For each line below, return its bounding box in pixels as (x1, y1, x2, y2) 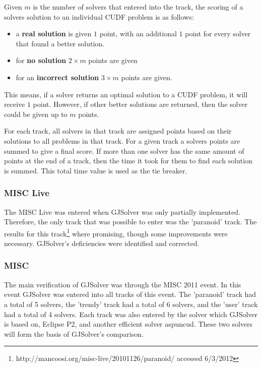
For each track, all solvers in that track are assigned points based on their (4, 126, 232, 136)
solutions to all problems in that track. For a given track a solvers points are (4, 135, 240, 146)
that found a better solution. (16, 38, 104, 48)
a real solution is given (16, 28, 92, 39)
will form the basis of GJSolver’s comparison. (4, 328, 144, 339)
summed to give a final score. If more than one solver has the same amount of (4, 145, 244, 156)
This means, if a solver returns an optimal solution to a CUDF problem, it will (4, 89, 248, 99)
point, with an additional (99, 28, 177, 39)
